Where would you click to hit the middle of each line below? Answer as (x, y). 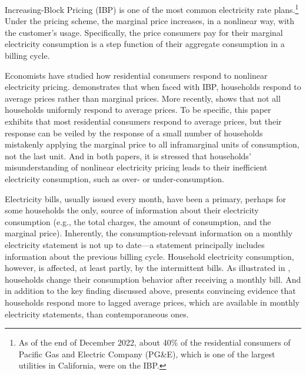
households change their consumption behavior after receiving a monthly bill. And (153, 279)
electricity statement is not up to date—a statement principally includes (135, 244)
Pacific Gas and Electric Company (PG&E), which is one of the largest (147, 354)
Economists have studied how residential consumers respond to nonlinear (136, 75)
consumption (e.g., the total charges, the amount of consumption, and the (138, 221)
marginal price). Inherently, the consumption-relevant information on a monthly (149, 233)
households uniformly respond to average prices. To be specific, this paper (138, 110)
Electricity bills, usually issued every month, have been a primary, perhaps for (146, 198)
